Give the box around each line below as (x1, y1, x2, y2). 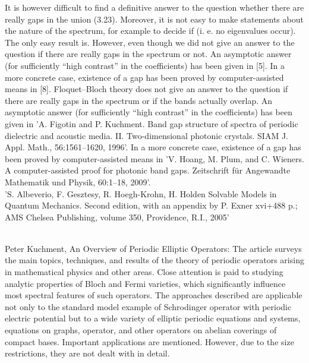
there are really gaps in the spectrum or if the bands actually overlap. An (5, 94, 273, 106)
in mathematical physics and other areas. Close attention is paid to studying (5, 266, 283, 278)
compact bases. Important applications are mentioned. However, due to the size (5, 335, 294, 348)
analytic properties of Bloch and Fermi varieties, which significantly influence (5, 277, 286, 289)
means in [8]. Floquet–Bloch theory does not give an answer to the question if (5, 83, 288, 95)
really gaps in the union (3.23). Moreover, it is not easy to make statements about (5, 12, 304, 25)
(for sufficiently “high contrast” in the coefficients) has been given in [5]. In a (5, 59, 285, 71)
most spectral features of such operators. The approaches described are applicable (5, 289, 302, 301)
